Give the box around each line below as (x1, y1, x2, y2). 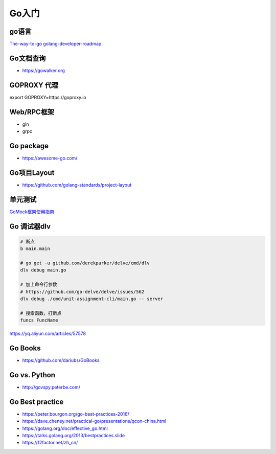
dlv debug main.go (20, 267, 66, 273)
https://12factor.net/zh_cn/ (22, 440, 78, 446)
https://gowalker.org (22, 67, 65, 74)
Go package (9, 141, 49, 150)
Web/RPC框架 (9, 107, 55, 116)
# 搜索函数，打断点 (20, 310, 62, 316)
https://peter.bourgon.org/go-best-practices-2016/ (22, 411, 130, 417)
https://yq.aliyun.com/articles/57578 (9, 330, 86, 337)
